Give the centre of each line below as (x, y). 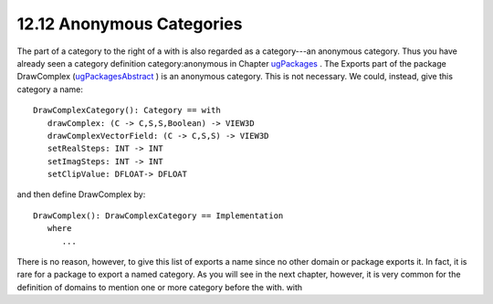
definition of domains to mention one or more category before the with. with (160, 287)
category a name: (50, 89)
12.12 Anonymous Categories (130, 24)
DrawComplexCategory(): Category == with (127, 110)
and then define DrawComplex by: (81, 194)
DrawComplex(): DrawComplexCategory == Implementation (158, 215)
